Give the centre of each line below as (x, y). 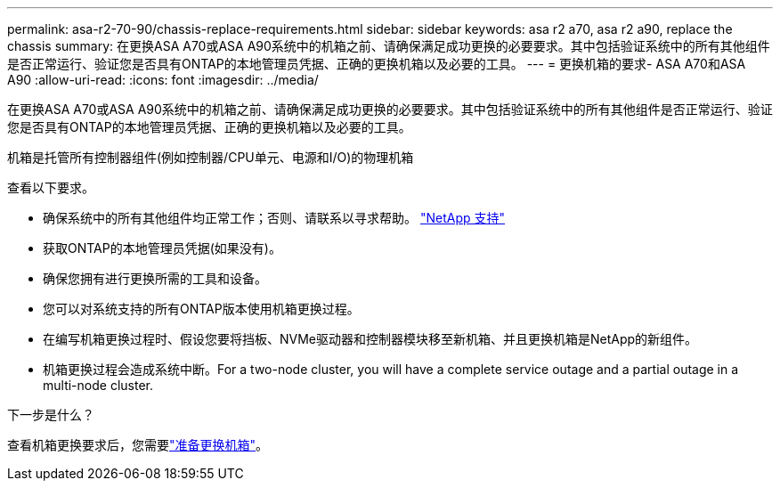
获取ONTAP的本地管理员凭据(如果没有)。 (162, 248)
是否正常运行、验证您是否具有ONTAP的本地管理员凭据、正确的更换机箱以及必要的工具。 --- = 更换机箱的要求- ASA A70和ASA (377, 64)
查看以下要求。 (51, 187)
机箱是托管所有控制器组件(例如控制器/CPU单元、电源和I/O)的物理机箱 (211, 157)
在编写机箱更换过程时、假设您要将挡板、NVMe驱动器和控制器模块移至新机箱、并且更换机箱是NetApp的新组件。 (370, 339)
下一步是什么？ (51, 415)
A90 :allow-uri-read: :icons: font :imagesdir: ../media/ (163, 80)
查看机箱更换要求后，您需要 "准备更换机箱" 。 (138, 445)
